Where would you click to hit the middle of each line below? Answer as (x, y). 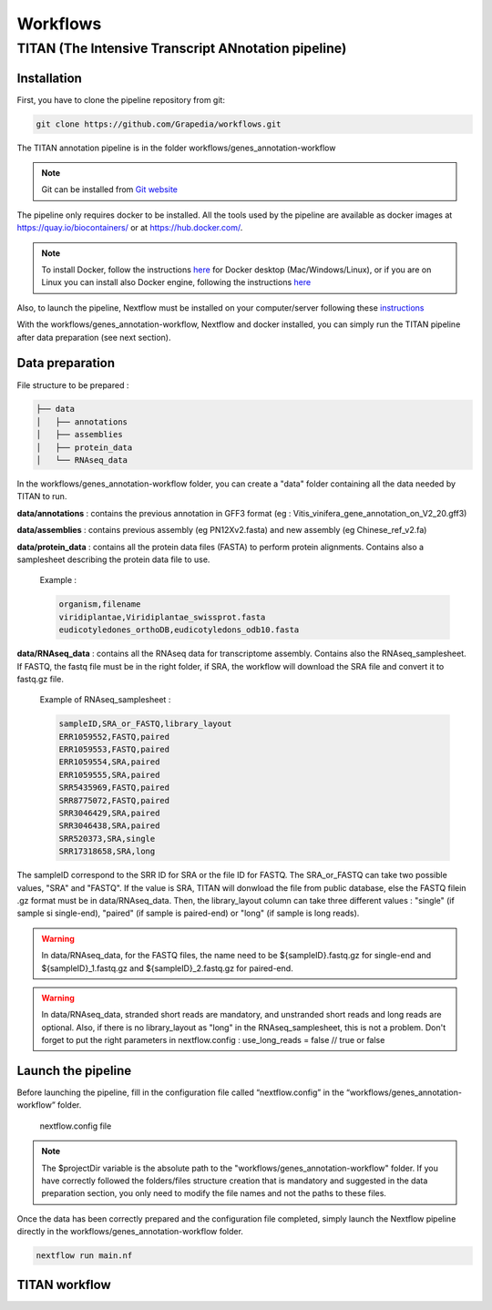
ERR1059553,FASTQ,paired (114, 750)
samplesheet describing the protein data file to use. (113, 559)
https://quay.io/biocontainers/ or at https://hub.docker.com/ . (130, 228)
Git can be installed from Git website (109, 189)
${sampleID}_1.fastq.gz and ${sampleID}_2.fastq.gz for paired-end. (167, 968)
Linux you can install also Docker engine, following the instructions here (176, 282)
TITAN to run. (42, 496)
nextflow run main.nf (84, 1256)
